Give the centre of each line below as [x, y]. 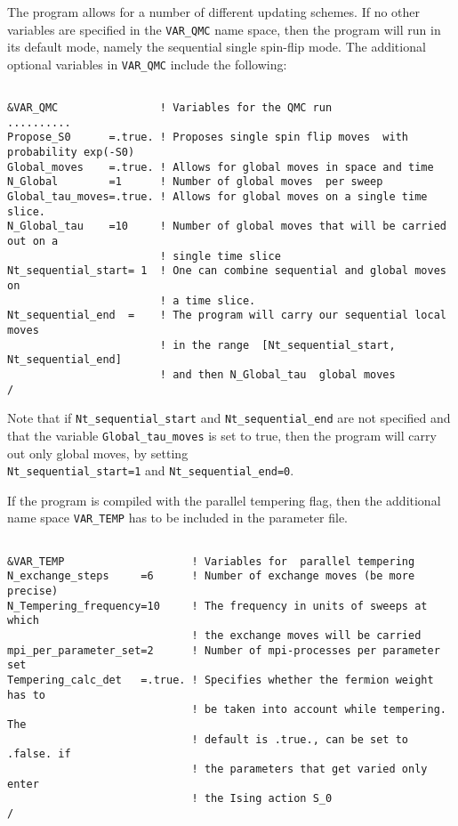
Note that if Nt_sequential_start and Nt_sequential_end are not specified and [229, 418]
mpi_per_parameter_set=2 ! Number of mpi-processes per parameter [224, 650]
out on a [33, 242]
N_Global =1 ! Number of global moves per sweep [195, 182]
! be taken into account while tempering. [319, 710]
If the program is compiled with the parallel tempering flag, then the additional [224, 500]
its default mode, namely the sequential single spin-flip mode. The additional [217, 47]
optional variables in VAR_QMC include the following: [147, 64]
